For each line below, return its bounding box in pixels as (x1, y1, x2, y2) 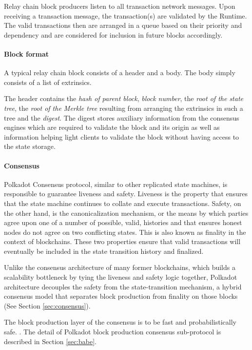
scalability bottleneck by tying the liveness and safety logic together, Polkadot (4, 272, 237, 282)
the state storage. (4, 141, 56, 151)
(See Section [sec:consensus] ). (4, 300, 91, 310)
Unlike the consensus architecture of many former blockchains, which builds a (4, 262, 235, 272)
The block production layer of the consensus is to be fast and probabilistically (4, 317, 236, 327)
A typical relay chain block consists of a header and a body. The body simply (4, 67, 235, 78)
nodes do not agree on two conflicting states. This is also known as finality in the (4, 226, 246, 237)
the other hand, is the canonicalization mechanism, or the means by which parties (4, 207, 249, 218)
